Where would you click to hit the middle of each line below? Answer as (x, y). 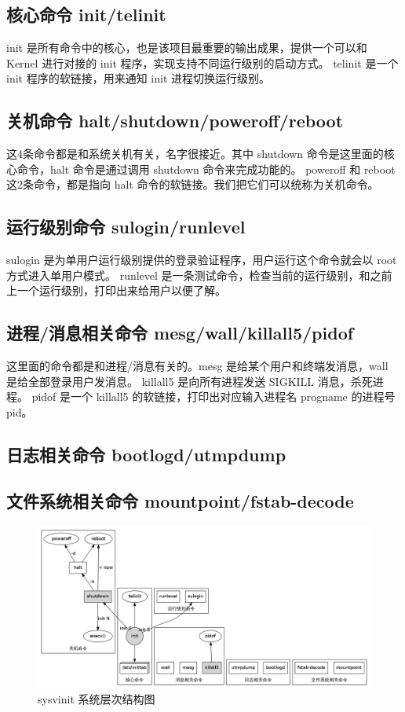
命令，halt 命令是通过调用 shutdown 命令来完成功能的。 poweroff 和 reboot (206, 169)
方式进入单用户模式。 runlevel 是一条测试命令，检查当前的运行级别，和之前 (199, 275)
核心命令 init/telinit (86, 15)
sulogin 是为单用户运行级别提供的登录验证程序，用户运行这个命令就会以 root (202, 260)
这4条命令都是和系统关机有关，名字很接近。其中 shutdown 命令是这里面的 (195, 154)
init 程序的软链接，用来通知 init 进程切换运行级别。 (139, 78)
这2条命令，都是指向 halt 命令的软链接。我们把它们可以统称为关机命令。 (193, 184)
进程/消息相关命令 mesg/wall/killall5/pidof (180, 333)
